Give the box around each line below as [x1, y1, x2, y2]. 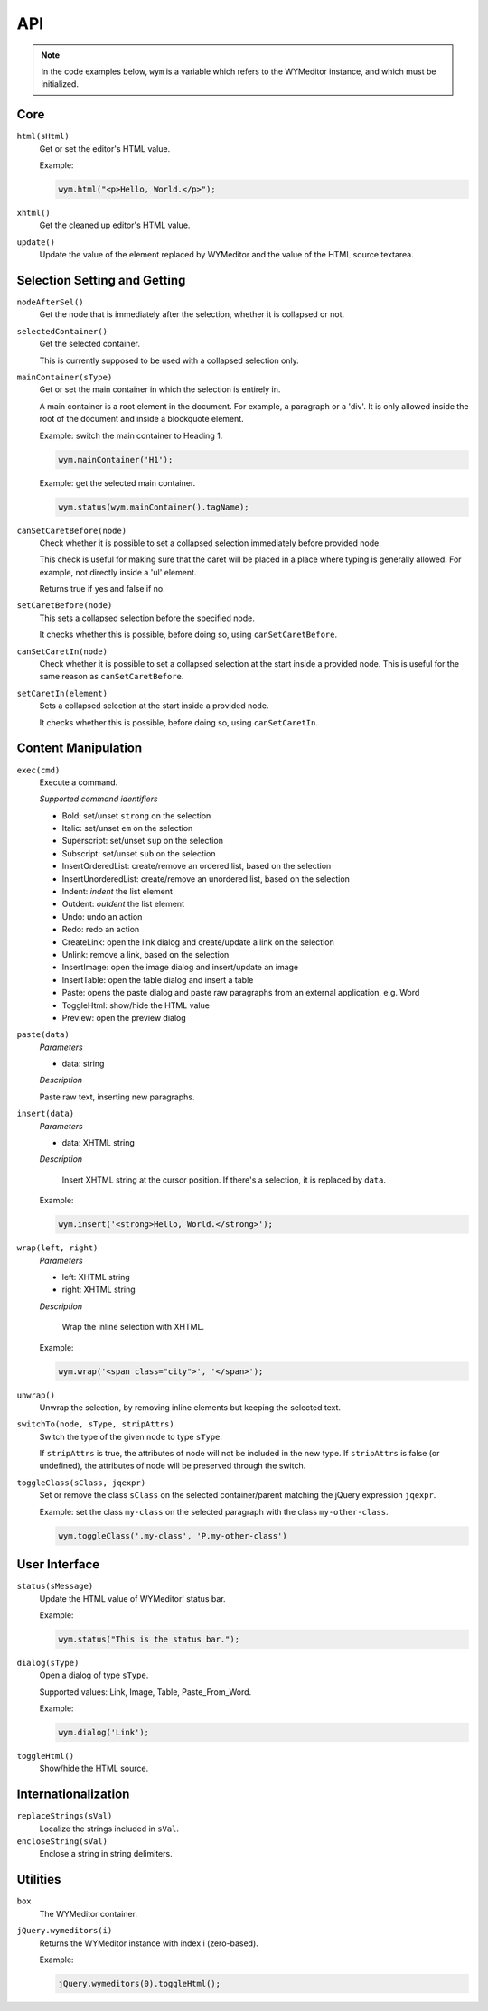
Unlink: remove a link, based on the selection [61, 949, 230, 959]
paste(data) [16, 1030, 70, 1040]
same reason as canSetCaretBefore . [39, 671, 184, 682]
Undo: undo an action [61, 911, 143, 921]
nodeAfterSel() [16, 297, 85, 307]
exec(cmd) [16, 764, 61, 775]
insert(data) [16, 1108, 75, 1119]
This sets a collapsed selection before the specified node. [39, 613, 255, 623]
